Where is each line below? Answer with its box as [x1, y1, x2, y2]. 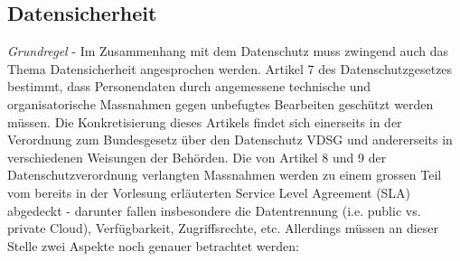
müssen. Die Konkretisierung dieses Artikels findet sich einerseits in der [7, 112, 402, 131]
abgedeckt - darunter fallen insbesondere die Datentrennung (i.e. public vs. [7, 200, 421, 219]
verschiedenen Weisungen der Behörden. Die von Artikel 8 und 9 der [7, 147, 387, 166]
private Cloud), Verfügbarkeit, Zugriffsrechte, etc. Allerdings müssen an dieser [7, 219, 439, 238]
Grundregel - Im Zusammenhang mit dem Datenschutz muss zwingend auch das [7, 42, 448, 61]
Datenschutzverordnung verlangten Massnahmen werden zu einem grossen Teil [7, 165, 442, 184]
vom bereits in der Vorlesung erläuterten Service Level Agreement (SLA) [7, 182, 411, 201]
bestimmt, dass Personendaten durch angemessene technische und [7, 77, 371, 96]
